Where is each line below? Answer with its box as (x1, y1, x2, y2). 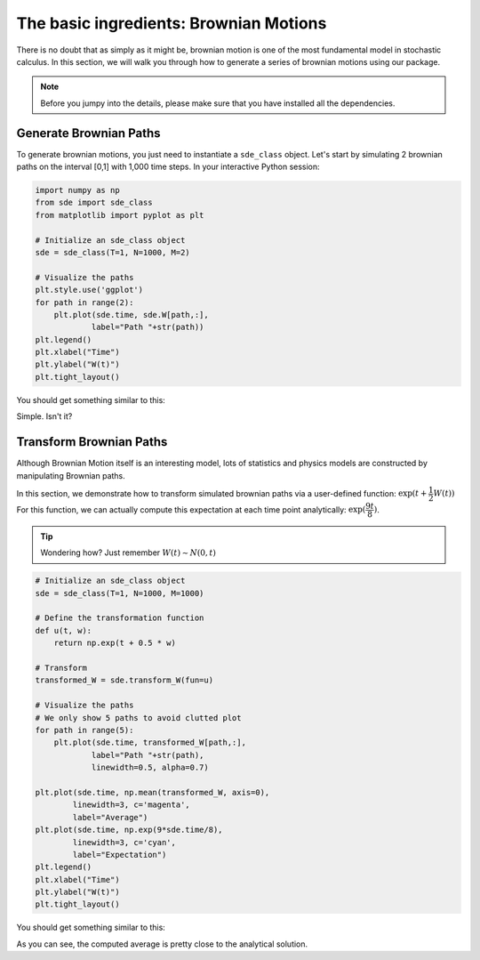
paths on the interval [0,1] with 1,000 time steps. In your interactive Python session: (16, 161, 320, 173)
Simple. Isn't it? (16, 411, 73, 422)
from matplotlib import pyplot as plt (35, 210, 204, 220)
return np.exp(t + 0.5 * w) (53, 638, 177, 649)
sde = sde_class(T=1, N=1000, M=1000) (35, 588, 204, 598)
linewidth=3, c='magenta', (72, 800, 190, 810)
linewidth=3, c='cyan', (72, 837, 177, 847)
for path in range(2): (35, 297, 134, 307)
